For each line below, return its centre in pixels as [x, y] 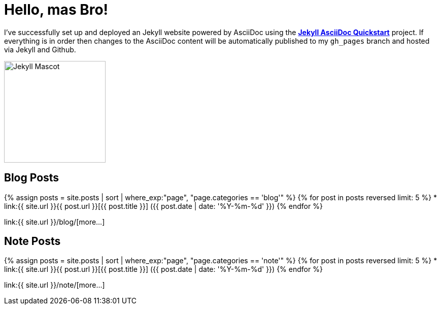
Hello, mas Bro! [56, 10]
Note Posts [32, 241]
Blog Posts [32, 178]
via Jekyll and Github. [40, 49]
